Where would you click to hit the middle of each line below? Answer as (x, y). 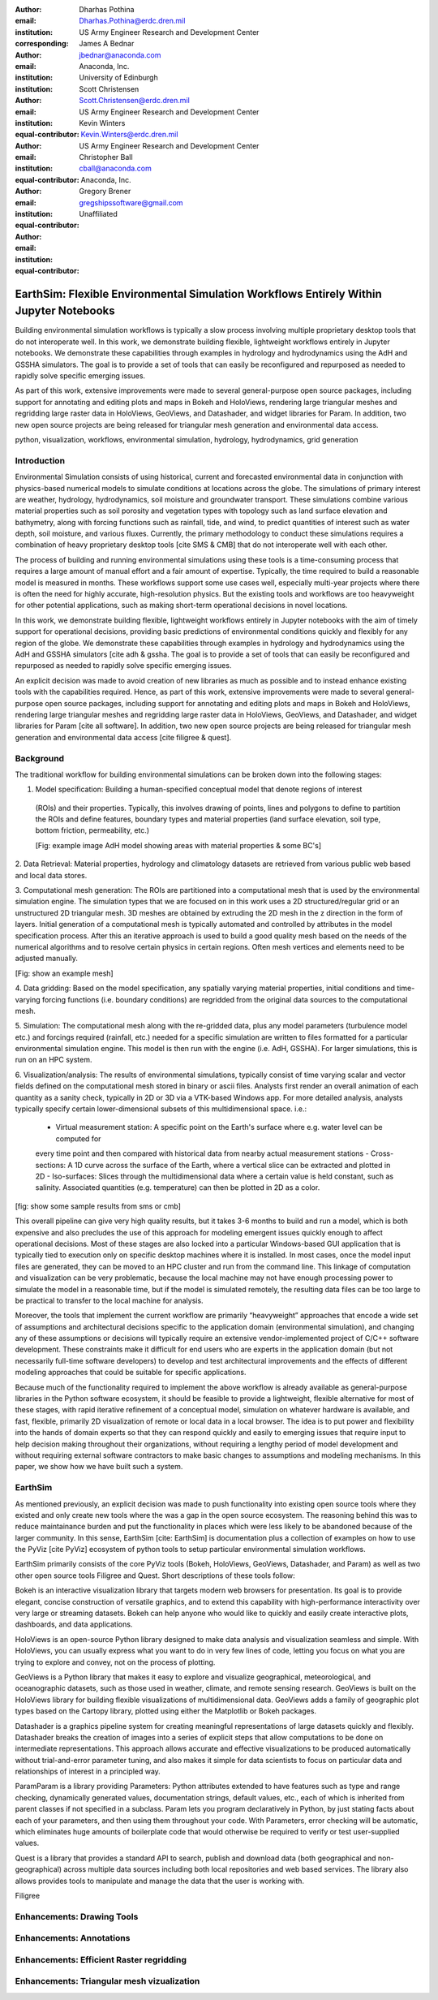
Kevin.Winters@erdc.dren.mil (129, 135)
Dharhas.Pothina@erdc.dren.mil (132, 21)
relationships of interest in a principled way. (88, 1772)
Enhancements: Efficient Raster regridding (101, 1959)
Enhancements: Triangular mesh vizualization (107, 1981)
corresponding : (42, 44)
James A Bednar (107, 44)
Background (40, 758)
